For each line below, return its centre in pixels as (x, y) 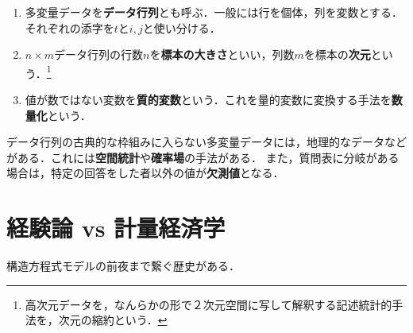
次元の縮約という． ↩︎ (113, 320)
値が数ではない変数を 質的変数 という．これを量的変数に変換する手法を (208, 100)
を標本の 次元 (337, 54)
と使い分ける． (181, 27)
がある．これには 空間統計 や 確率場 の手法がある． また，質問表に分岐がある (203, 157)
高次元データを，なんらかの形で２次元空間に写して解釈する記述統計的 (208, 304)
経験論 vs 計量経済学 (116, 228)
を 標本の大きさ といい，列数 (222, 54)
